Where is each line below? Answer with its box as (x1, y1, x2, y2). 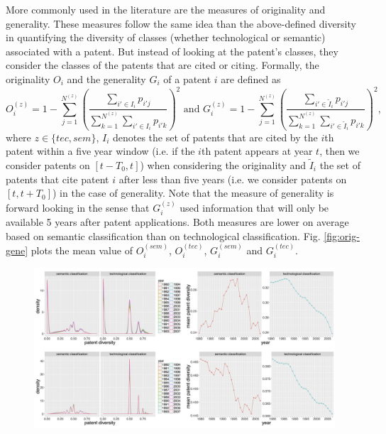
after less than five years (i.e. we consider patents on (118, 171, 347, 186)
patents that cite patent (6, 171, 109, 186)
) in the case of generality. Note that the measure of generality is (53, 185, 334, 200)
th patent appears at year (201, 143, 313, 158)
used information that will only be (180, 200, 329, 215)
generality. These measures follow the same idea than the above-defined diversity (6, 16, 356, 31)
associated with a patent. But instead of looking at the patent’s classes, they (6, 43, 338, 58)
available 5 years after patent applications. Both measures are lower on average (6, 214, 349, 229)
